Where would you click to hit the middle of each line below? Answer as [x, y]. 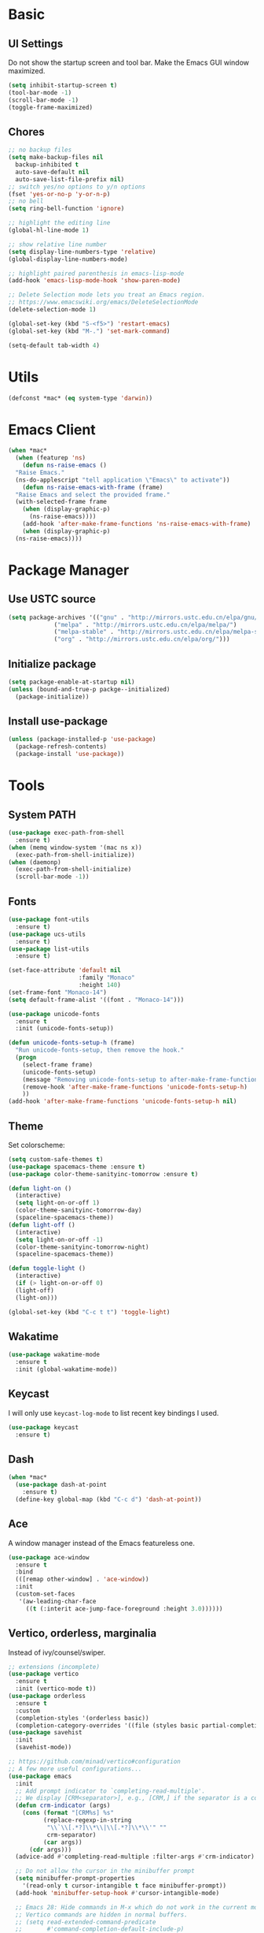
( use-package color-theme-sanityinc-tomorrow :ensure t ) [103, 1174]
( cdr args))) [50, 1849]
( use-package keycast [44, 1427]
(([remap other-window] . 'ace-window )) [82, 1579]
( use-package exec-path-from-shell [66, 833]
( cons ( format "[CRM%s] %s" [68, 1813]
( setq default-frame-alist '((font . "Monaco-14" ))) [96, 1000]
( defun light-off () [42, 1225]
